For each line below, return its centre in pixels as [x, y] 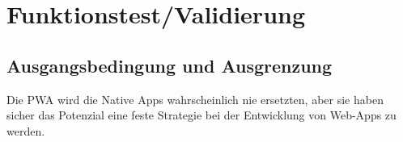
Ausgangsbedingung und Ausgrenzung [170, 65]
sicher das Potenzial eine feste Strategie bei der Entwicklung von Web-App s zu [201, 115]
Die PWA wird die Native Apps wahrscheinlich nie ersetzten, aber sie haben [195, 99]
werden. [26, 130]
